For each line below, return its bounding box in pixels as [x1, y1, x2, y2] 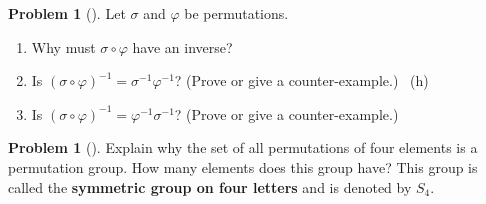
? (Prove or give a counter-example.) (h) [174, 70, 429, 91]
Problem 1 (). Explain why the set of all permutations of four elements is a [8, 137, 478, 158]
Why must [31, 36, 96, 57]
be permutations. [184, 3, 289, 23]
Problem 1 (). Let [8, 3, 126, 23]
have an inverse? [132, 36, 233, 57]
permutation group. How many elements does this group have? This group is [8, 156, 478, 177]
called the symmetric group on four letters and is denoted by [8, 176, 412, 197]
